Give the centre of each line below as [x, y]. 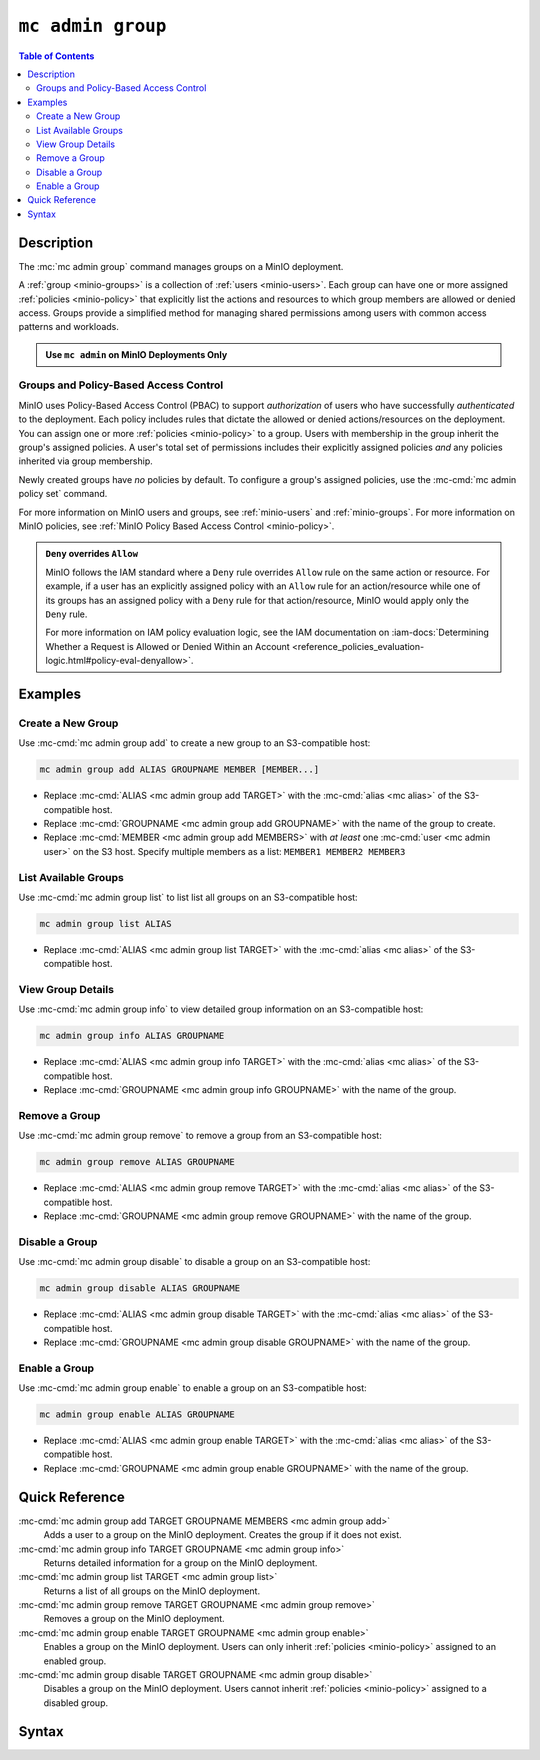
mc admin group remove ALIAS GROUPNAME [137, 1162]
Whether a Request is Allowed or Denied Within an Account [167, 646]
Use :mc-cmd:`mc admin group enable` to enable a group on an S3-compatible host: [192, 1388]
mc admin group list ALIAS [105, 923]
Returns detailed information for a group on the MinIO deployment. [180, 1562]
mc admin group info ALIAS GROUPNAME [132, 1036]
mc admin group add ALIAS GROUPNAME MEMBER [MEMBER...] [179, 769]
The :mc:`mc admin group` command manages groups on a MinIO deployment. [181, 266]
